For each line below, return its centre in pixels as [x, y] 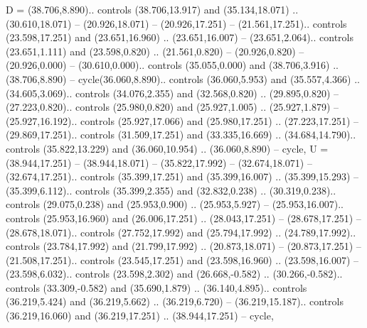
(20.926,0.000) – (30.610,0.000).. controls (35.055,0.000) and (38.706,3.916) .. [172, 65]
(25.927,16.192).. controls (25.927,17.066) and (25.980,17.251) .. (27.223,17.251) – [182, 120]
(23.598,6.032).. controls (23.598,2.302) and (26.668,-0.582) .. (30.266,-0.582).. [174, 274]
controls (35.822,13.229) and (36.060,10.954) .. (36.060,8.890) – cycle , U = [167, 148]
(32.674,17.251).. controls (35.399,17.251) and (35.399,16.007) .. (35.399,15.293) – [182, 176]
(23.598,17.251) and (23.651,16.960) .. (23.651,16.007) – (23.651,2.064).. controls [180, 37]
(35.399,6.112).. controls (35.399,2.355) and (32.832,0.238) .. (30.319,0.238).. [171, 190]
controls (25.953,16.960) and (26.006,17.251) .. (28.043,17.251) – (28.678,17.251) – [183, 218]
